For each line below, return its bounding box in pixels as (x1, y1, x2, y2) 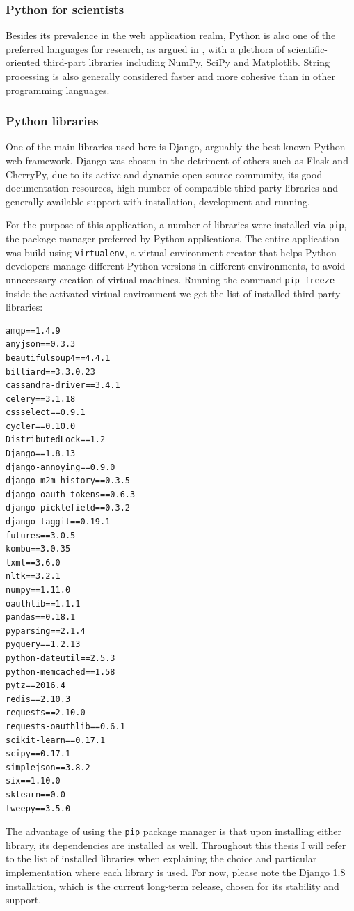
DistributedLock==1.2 (6, 435, 106, 445)
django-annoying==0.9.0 (6, 462, 115, 472)
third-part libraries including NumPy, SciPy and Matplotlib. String (43, 55, 330, 70)
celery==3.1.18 (6, 394, 76, 404)
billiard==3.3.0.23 (6, 366, 95, 377)
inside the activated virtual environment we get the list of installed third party (6, 286, 341, 300)
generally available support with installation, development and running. (6, 194, 310, 208)
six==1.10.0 (6, 776, 61, 786)
